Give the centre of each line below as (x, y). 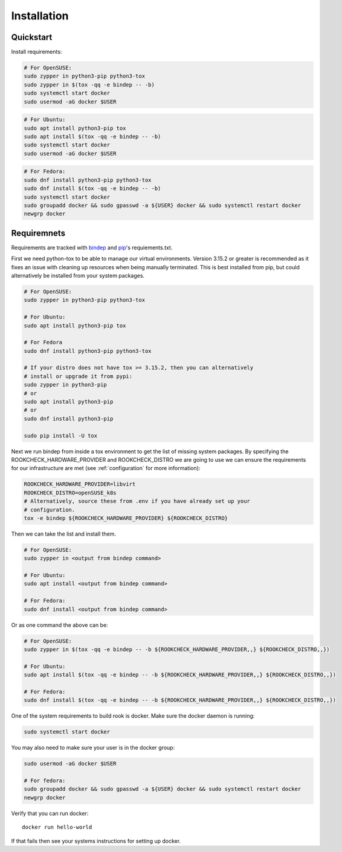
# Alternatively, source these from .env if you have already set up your (137, 501)
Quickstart (32, 37)
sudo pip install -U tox (61, 435)
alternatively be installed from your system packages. (78, 275)
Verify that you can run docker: (50, 813)
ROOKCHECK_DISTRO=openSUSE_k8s (70, 493)
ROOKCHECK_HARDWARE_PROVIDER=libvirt (80, 484)
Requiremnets (38, 233)
